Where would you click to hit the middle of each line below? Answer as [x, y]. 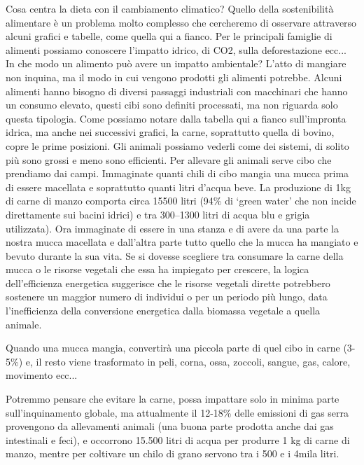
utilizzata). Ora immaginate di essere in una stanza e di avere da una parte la [172, 228]
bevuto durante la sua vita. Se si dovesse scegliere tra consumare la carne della [175, 255]
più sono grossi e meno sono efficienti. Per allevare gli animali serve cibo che [169, 159]
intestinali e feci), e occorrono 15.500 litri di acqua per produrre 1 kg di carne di [178, 439]
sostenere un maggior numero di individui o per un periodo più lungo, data [167, 297]
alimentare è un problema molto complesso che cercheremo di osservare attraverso [181, 22]
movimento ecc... [42, 375]
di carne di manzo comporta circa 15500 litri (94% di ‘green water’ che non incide [181, 201]
